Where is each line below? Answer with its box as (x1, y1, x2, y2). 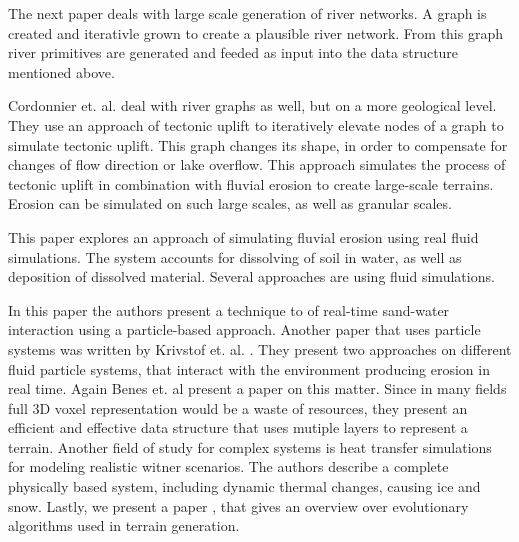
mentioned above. (8, 61, 115, 82)
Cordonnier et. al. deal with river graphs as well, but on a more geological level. (8, 95, 497, 116)
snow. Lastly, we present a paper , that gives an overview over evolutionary (8, 495, 469, 516)
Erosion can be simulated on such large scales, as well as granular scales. (8, 193, 452, 214)
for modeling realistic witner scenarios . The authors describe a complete (8, 456, 449, 477)
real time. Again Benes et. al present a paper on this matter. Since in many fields (8, 378, 507, 399)
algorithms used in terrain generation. (8, 515, 240, 536)
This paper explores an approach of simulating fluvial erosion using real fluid (8, 226, 479, 247)
